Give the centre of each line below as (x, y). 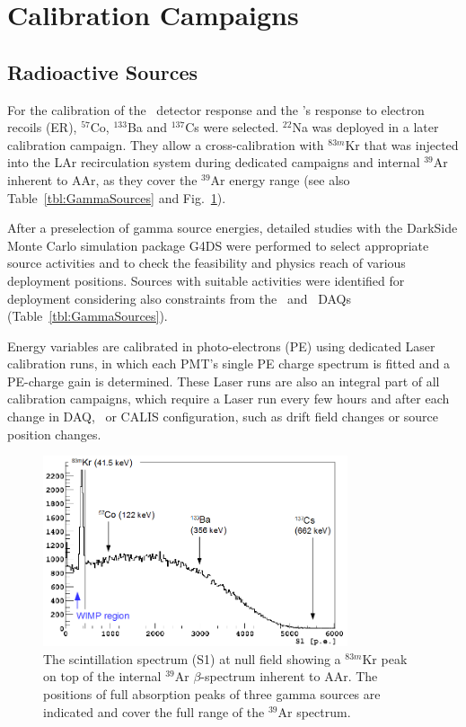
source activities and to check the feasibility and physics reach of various (207, 263)
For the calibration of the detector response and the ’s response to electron (216, 109)
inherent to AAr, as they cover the (102, 179)
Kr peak (385, 658)
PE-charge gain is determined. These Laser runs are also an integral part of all (224, 381)
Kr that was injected (402, 144)
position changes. (54, 434)
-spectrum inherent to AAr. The (289, 676)
